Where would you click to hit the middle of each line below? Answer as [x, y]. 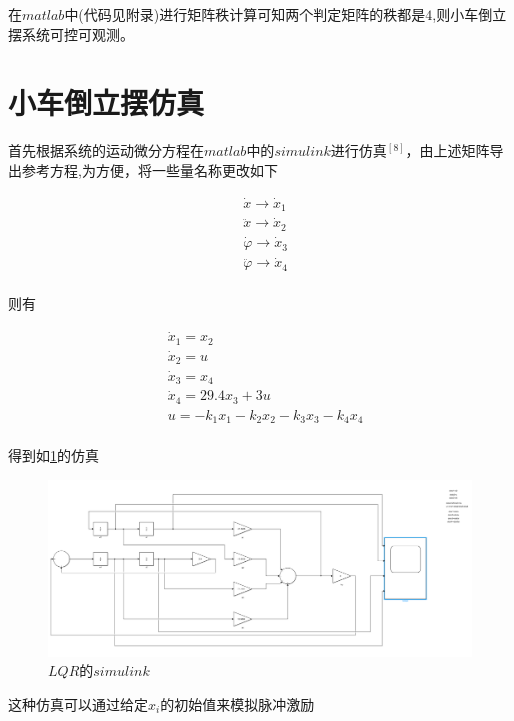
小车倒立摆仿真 [106, 102]
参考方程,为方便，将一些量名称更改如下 [149, 169]
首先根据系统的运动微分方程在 [106, 150]
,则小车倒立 [469, 14]
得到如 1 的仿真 [53, 455]
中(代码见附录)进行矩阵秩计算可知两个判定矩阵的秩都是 [245, 14]
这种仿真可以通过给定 [78, 703]
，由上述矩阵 [447, 150]
